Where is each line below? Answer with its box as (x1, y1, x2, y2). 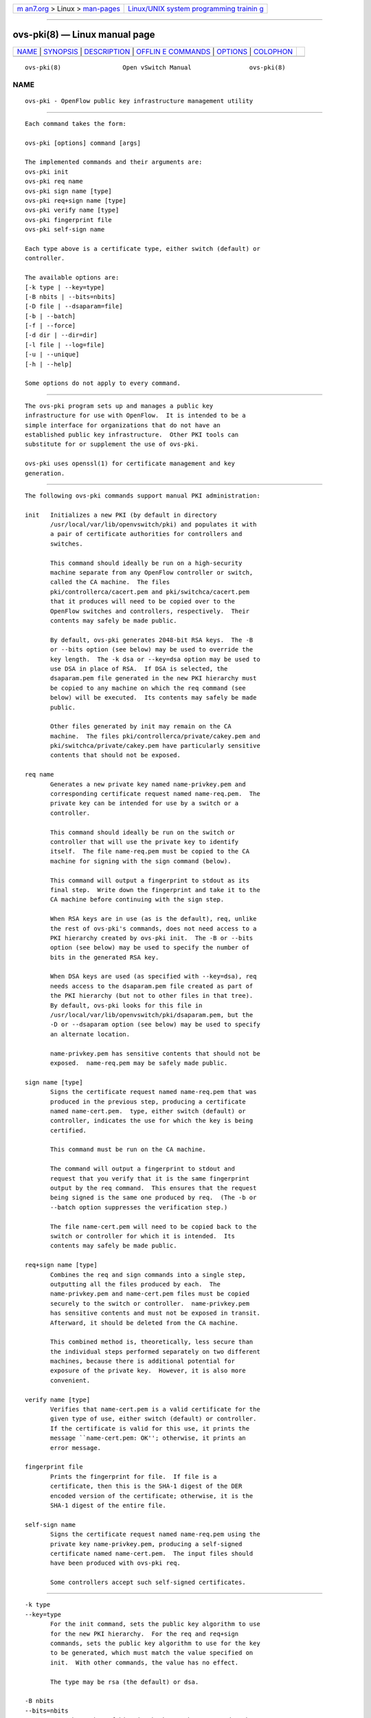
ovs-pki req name (25, 177, 83, 186)
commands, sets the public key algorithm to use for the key (50, 1640, 260, 1647)
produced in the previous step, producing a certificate (50, 1097, 247, 1106)
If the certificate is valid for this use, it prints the (50, 1425, 250, 1432)
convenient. (50, 1376, 91, 1384)
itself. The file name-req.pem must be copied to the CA (50, 847, 250, 856)
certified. (50, 1126, 87, 1134)
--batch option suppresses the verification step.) (50, 1203, 228, 1211)
